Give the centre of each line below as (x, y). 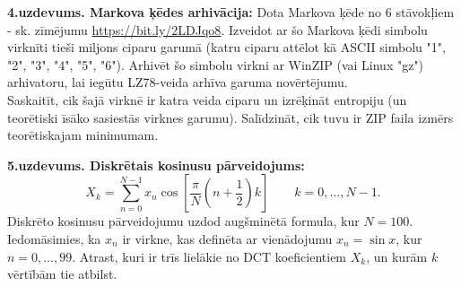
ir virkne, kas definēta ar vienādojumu (227, 238)
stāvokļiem (425, 12)
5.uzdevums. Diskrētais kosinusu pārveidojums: (156, 165)
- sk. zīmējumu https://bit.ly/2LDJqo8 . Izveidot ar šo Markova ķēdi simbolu (217, 29)
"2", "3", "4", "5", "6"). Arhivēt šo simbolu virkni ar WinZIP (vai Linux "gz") (216, 64)
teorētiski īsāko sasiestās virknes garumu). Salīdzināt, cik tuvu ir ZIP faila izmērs (230, 117)
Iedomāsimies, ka (54, 238)
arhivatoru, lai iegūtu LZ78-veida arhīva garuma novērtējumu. (178, 82)
